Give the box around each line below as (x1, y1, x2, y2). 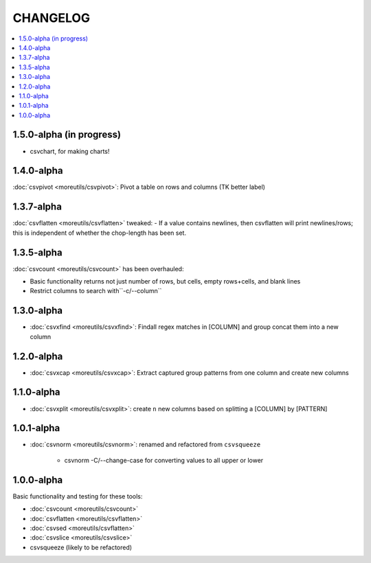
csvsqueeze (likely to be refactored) (30, 543, 133, 551)
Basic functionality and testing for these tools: (12, 492, 143, 501)
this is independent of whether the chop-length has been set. (12, 229, 187, 237)
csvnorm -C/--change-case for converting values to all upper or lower (64, 456, 264, 464)
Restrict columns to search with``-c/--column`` (30, 287, 162, 295)
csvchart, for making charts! (30, 147, 110, 155)
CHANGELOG (12, 10, 91, 25)
